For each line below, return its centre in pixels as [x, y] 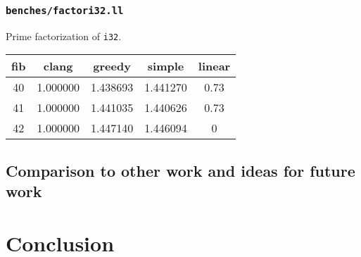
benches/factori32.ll [65, 10]
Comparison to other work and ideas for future [180, 170]
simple [166, 66]
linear [214, 66]
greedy [112, 66]
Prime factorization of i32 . [64, 36]
